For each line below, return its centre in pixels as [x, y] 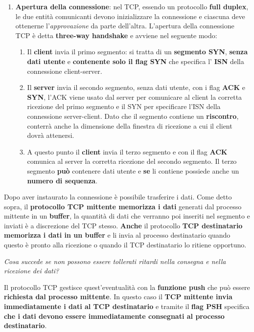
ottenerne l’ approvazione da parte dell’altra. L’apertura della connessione [125, 26]
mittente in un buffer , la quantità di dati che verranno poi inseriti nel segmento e [127, 216]
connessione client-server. [65, 71]
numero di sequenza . [62, 180]
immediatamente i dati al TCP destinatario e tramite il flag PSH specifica [127, 306]
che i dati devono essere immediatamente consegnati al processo [114, 316]
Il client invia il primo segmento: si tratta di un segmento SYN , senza [138, 52]
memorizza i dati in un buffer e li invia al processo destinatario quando [117, 235]
